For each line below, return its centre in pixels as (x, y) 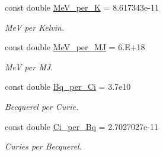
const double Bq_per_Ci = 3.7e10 (68, 87)
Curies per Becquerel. (43, 146)
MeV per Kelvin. (35, 27)
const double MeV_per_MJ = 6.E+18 (75, 47)
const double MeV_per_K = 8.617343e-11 (82, 7)
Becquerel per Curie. (42, 106)
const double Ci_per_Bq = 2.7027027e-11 (81, 126)
